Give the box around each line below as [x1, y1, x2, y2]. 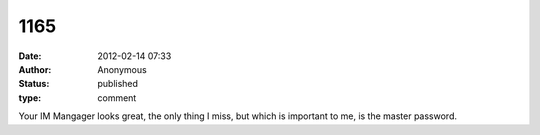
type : [18, 91, 42, 104]
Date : [18, 50, 42, 62]
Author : [18, 63, 52, 75]
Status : [18, 78, 50, 90]
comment [97, 91, 137, 104]
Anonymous [97, 63, 147, 75]
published [97, 78, 139, 90]
